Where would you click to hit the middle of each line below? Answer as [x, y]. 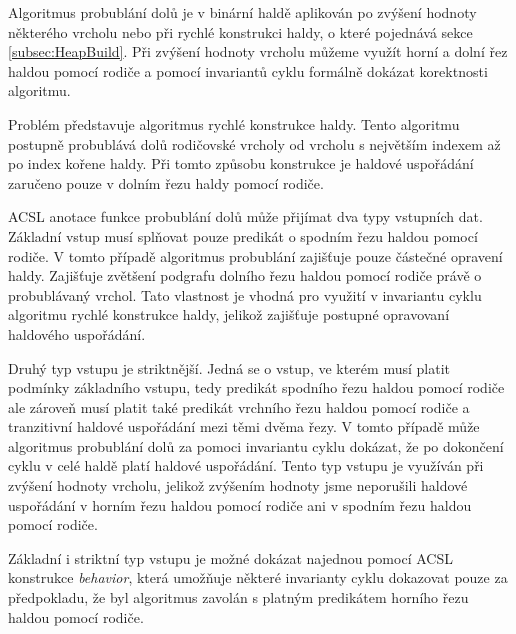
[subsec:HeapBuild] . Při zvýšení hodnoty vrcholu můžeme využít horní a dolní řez [258, 51]
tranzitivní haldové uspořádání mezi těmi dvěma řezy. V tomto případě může [244, 426]
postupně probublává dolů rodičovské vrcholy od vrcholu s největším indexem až [254, 143]
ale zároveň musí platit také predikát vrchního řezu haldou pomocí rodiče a [239, 406]
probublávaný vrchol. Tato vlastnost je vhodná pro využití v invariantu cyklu [245, 294]
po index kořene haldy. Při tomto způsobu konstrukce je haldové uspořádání [241, 163]
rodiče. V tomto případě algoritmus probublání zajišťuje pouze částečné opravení [255, 255]
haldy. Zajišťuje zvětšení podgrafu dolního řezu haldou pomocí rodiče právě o [245, 275]
